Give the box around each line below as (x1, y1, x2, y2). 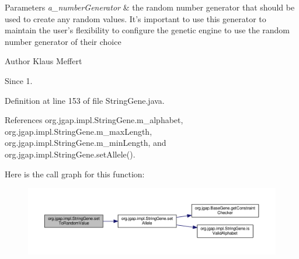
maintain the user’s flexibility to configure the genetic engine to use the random (5, 24, 290, 36)
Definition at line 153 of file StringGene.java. (5, 94, 165, 106)
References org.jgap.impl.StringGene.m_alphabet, (5, 114, 183, 126)
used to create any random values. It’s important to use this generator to (5, 12, 266, 24)
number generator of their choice (5, 35, 121, 47)
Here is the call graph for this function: (5, 167, 145, 180)
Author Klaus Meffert (5, 55, 82, 67)
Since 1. (5, 74, 33, 86)
